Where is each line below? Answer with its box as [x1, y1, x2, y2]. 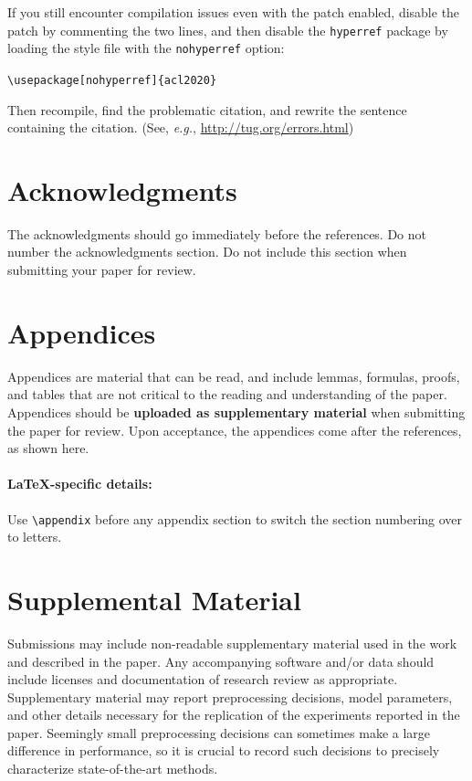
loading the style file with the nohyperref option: [7, 38, 285, 58]
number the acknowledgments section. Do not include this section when [7, 242, 407, 261]
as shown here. [7, 438, 89, 458]
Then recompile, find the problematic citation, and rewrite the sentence [7, 100, 407, 119]
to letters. [7, 527, 62, 546]
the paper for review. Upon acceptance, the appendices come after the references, [7, 420, 462, 439]
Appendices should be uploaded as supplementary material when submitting [7, 402, 466, 421]
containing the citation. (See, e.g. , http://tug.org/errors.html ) [7, 118, 354, 137]
